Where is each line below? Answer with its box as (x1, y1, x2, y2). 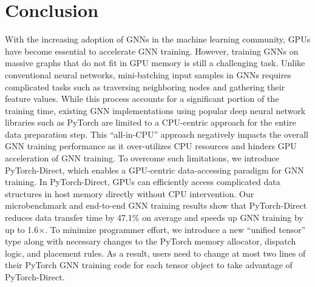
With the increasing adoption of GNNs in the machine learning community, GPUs (5, 33, 311, 46)
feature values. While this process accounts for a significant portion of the (5, 92, 279, 105)
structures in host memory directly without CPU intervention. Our (5, 187, 254, 200)
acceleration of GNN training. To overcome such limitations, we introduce (5, 152, 279, 164)
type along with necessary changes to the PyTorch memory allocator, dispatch (5, 235, 296, 248)
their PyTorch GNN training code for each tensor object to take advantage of (5, 258, 293, 271)
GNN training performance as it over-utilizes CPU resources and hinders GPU (5, 140, 297, 152)
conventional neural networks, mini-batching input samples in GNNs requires (5, 68, 291, 81)
